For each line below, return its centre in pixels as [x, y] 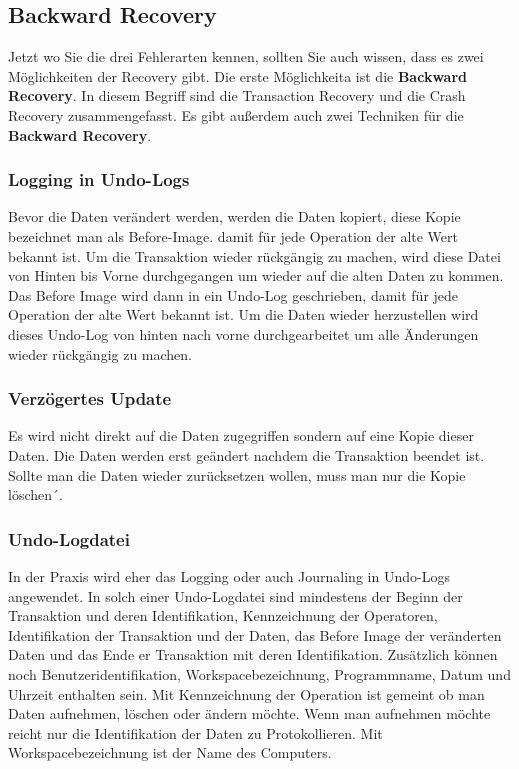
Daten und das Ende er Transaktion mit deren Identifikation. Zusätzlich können [253, 654]
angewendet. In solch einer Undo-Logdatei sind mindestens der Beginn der [235, 595]
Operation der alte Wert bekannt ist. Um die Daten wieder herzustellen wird [243, 314]
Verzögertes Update [90, 398]
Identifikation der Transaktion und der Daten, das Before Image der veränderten [255, 634]
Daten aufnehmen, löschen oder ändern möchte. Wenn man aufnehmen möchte [249, 713]
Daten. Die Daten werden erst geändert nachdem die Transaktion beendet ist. [246, 454]
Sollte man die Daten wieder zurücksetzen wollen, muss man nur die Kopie [237, 474]
